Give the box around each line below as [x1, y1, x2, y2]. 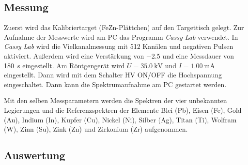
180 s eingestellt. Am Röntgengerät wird [4, 60, 125, 70]
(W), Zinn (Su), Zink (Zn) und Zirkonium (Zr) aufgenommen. [4, 124, 188, 134]
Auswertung [4, 148, 65, 163]
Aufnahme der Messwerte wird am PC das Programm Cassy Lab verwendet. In [4, 31, 238, 42]
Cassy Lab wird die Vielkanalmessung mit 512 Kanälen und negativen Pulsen [4, 41, 233, 51]
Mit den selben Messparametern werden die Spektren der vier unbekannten [4, 95, 227, 105]
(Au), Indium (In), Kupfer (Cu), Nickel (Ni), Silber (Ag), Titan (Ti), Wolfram [4, 114, 237, 124]
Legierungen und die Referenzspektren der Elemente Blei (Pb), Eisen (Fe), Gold [4, 105, 242, 115]
